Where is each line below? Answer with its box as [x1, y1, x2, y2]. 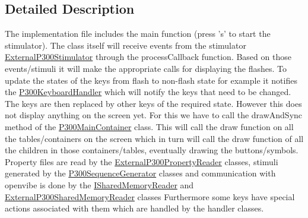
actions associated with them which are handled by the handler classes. [5, 202, 264, 214]
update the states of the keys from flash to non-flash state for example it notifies [5, 74, 297, 86]
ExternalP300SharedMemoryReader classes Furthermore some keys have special [5, 190, 295, 203]
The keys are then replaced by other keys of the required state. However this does [5, 97, 302, 109]
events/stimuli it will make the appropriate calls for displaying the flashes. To [5, 62, 287, 74]
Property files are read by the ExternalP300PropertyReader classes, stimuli [5, 155, 278, 168]
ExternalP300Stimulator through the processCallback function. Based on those [5, 50, 291, 63]
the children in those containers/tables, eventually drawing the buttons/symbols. [5, 144, 299, 156]
